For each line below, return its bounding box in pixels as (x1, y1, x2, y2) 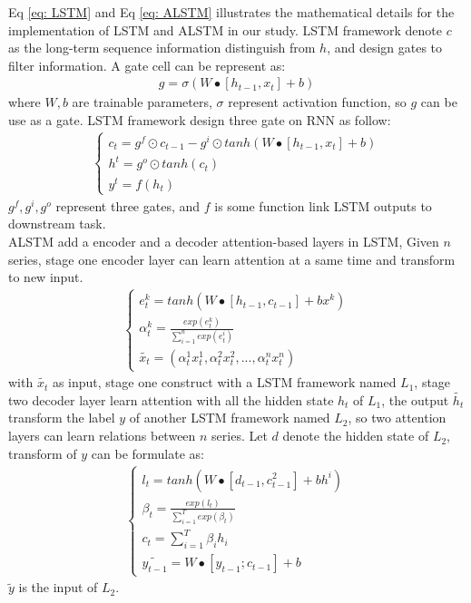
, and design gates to (327, 38, 443, 57)
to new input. (8, 267, 83, 287)
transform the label (8, 408, 115, 427)
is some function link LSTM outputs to (214, 196, 432, 215)
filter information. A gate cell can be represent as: (8, 55, 286, 74)
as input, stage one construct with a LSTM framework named (52, 373, 397, 392)
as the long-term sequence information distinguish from (8, 38, 316, 57)
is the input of (18, 578, 98, 597)
